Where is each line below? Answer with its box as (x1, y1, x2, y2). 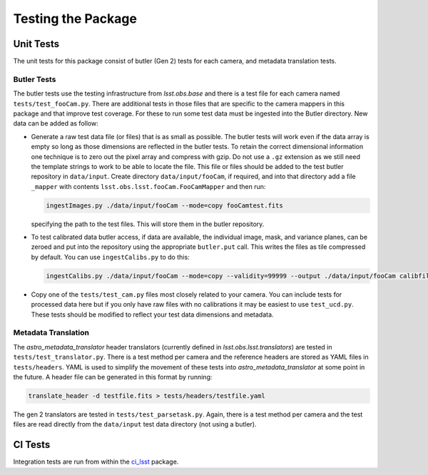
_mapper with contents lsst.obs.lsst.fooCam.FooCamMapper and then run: (31, 182, 266, 190)
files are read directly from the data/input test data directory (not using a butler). (13, 420, 257, 429)
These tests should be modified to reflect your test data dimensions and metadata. (31, 310, 274, 319)
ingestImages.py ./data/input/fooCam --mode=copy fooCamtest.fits (46, 201, 283, 210)
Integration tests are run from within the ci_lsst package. (13, 457, 179, 466)
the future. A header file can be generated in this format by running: (13, 372, 213, 381)
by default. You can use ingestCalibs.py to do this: (31, 252, 190, 261)
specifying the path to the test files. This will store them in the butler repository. (31, 220, 265, 228)
